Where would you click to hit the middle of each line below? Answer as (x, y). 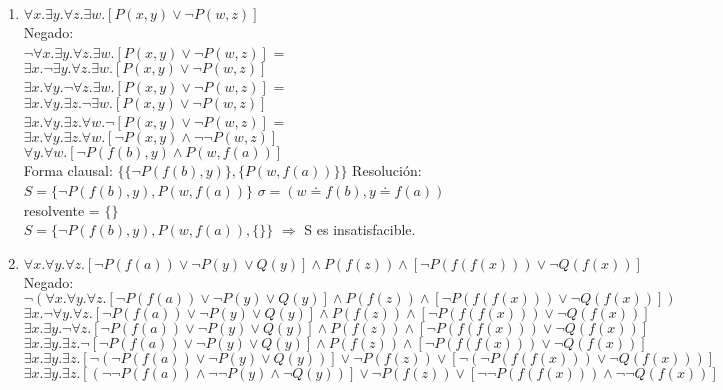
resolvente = (61, 209)
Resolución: (387, 170)
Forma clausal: (68, 170)
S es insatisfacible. (360, 229)
